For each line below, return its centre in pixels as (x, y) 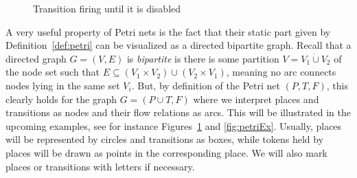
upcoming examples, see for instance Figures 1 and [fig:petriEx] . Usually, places (174, 125)
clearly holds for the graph (61, 99)
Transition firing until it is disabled (107, 8)
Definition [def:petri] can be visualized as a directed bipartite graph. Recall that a (178, 45)
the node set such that (53, 72)
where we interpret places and (256, 99)
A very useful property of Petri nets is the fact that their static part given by (168, 31)
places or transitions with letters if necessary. (100, 166)
